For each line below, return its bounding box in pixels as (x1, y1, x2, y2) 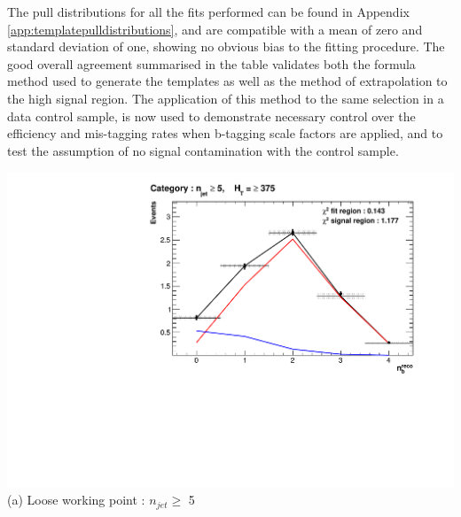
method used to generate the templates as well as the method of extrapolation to (7, 72, 448, 90)
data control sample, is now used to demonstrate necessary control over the (7, 106, 416, 125)
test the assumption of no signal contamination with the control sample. (7, 141, 399, 159)
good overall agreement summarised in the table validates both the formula (7, 54, 416, 73)
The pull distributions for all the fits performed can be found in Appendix (7, 3, 410, 20)
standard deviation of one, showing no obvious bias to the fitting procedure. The (7, 37, 445, 56)
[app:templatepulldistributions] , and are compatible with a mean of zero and (7, 19, 423, 38)
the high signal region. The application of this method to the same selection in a (7, 89, 444, 107)
